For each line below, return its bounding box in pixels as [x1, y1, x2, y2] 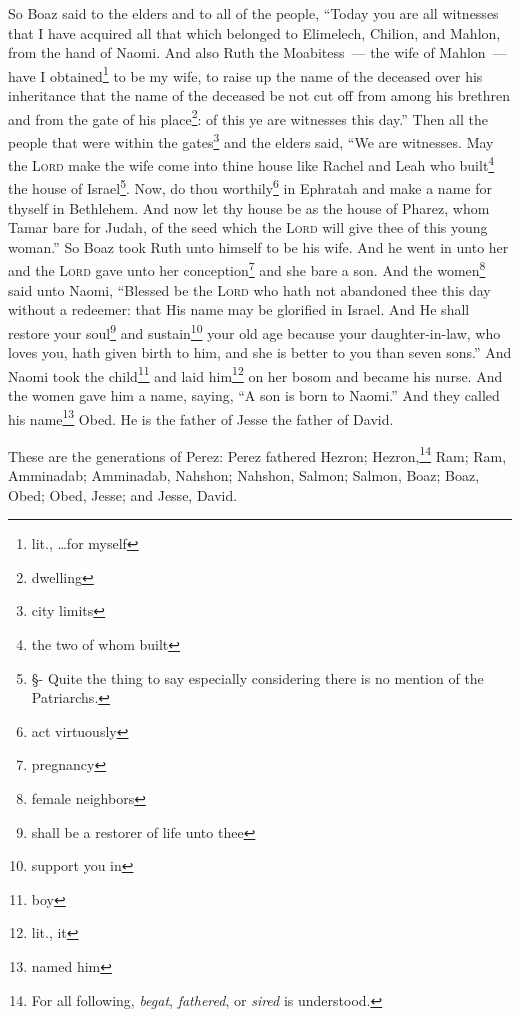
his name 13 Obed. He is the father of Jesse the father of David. [8, 405, 394, 429]
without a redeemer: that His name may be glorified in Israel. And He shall [8, 299, 470, 320]
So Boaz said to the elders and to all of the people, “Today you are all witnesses [8, 3, 499, 23]
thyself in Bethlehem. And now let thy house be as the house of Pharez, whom [8, 197, 490, 218]
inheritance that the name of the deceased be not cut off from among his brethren [8, 85, 510, 106]
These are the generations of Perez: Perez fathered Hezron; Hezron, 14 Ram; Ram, [8, 442, 507, 466]
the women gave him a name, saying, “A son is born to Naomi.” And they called [8, 384, 500, 405]
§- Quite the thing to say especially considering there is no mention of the [31, 667, 484, 688]
